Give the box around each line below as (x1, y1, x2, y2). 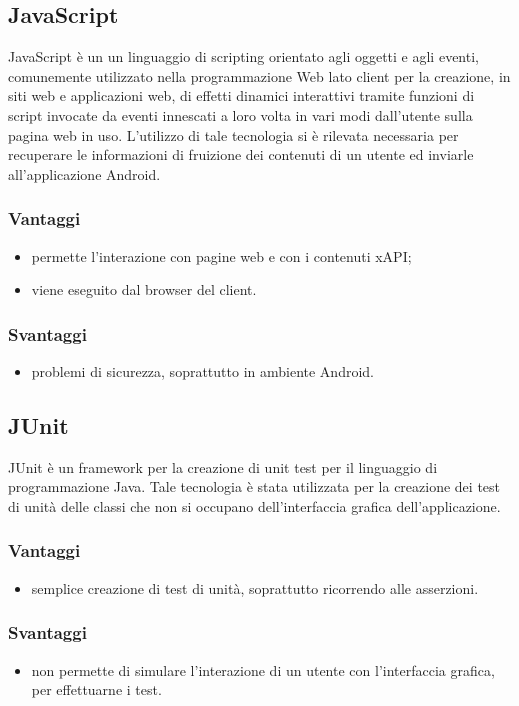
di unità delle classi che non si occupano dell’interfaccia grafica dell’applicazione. (8, 495, 501, 516)
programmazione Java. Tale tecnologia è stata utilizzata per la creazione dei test (8, 476, 500, 497)
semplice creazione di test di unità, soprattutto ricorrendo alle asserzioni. (31, 577, 479, 598)
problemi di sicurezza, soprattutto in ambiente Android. (31, 360, 374, 381)
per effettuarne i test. (31, 679, 162, 700)
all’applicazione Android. (8, 163, 161, 184)
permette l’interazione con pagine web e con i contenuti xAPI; (31, 245, 412, 266)
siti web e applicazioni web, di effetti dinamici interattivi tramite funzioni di (8, 85, 475, 106)
